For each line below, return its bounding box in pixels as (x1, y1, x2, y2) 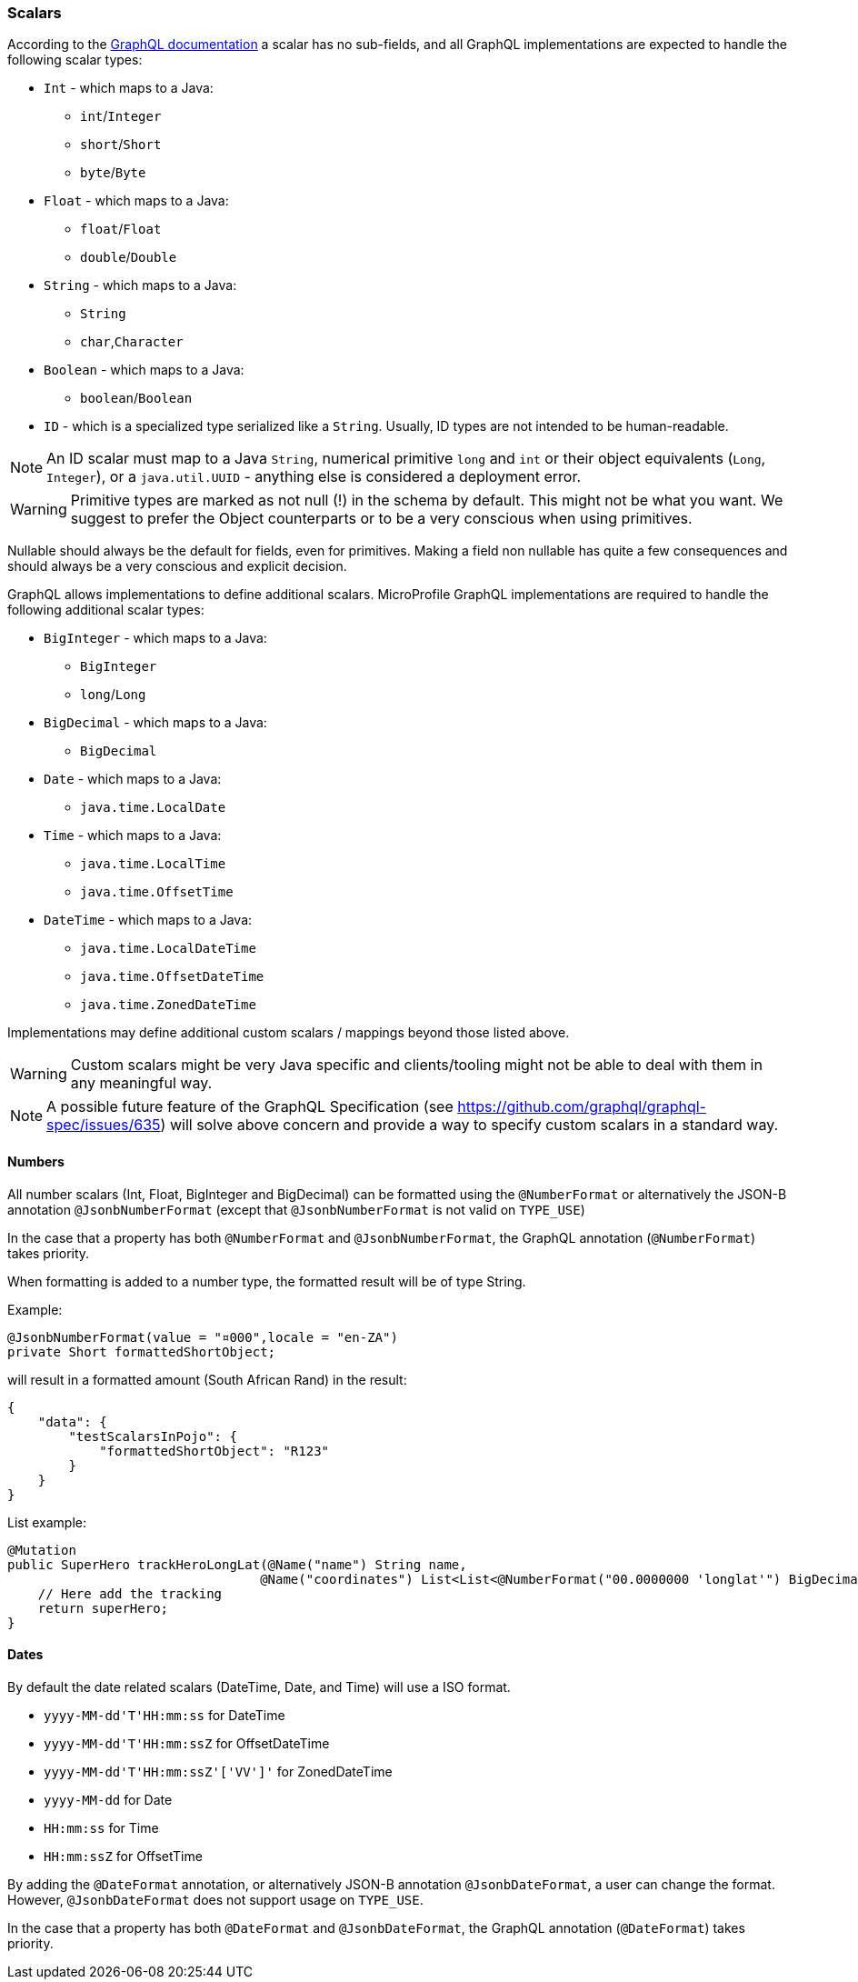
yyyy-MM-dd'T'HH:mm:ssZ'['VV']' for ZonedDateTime (44, 1763, 393, 1779)
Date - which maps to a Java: (44, 771, 222, 787)
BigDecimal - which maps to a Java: (44, 715, 267, 731)
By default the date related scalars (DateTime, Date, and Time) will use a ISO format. (7, 1678, 511, 1695)
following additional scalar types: (7, 602, 205, 618)
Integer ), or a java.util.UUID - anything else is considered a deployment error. (46, 467, 582, 486)
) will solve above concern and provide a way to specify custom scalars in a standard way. (160, 1116, 779, 1135)
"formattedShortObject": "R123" (99, 1443, 330, 1458)
